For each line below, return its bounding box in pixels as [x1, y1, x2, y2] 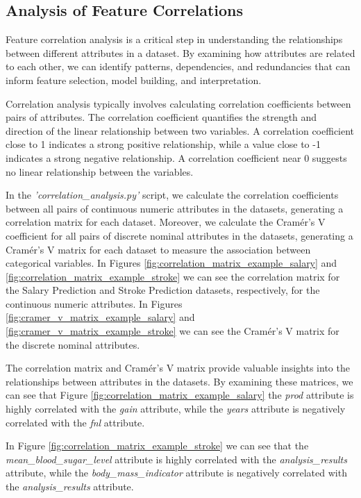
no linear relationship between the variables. [6, 164, 194, 179]
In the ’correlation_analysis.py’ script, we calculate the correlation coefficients [6, 188, 339, 202]
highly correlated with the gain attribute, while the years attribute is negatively [6, 401, 346, 416]
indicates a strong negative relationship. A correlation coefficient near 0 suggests [6, 150, 347, 165]
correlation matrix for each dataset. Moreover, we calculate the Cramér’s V [6, 215, 326, 229]
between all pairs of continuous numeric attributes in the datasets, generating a [6, 201, 344, 215]
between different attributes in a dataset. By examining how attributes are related [6, 45, 355, 60]
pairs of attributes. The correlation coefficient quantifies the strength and [6, 110, 317, 124]
